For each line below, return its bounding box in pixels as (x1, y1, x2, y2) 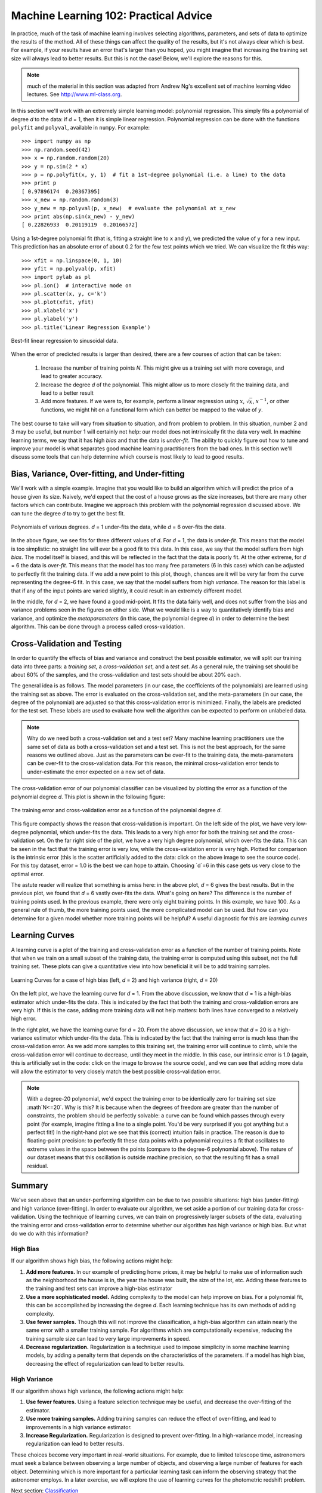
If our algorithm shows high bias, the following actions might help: (11, 1257, 173, 1264)
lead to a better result (41, 389, 94, 397)
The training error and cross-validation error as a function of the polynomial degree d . (11, 806, 222, 813)
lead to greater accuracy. (41, 373, 103, 380)
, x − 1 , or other (252, 397, 289, 405)
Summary (11, 1181, 48, 1191)
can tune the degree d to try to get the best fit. (11, 509, 125, 517)
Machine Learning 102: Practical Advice (11, 9, 213, 22)
